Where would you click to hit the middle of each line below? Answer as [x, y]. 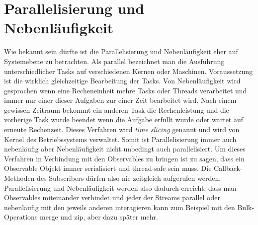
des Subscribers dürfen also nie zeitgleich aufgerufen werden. [129, 178]
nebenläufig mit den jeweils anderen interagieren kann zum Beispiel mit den [120, 207]
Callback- [228, 168]
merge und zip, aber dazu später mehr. [99, 217]
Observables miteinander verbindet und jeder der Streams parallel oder [112, 197]
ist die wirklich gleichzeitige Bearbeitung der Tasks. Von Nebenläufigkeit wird [122, 81]
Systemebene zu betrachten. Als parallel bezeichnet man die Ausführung [114, 61]
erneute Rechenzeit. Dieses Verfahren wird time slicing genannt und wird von [122, 129]
